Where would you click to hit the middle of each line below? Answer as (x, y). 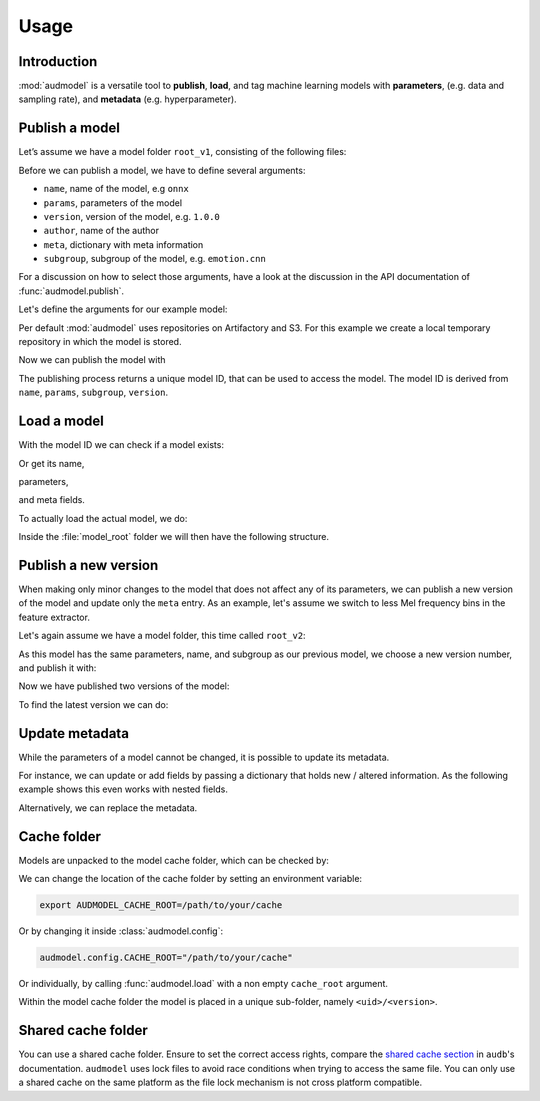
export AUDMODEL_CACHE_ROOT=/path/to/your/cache (161, 905)
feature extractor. (54, 617)
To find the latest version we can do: (93, 704)
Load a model (61, 421)
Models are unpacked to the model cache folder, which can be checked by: (174, 860)
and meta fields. (51, 500)
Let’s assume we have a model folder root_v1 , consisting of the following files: (182, 152)
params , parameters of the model (113, 202)
